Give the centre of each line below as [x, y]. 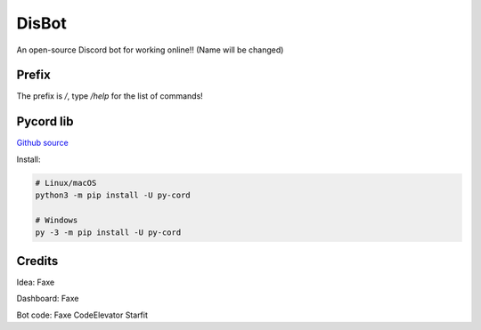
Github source [42, 143]
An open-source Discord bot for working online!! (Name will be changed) [150, 50]
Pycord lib [45, 121]
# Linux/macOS [66, 183]
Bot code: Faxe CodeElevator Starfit [82, 315]
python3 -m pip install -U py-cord [113, 195]
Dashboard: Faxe [48, 299]
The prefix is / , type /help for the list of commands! [110, 96]
